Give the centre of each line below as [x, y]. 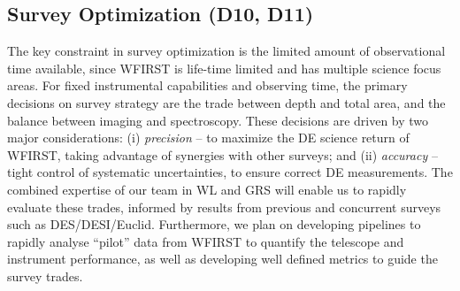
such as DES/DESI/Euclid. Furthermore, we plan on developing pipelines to [214, 224]
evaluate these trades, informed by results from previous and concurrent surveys [224, 207]
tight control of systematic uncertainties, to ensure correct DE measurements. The [230, 172]
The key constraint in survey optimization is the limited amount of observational [226, 51]
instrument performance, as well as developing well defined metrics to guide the [222, 259]
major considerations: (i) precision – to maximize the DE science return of [208, 138]
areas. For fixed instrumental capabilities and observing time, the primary [207, 85]
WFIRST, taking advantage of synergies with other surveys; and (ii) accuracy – [222, 154]
